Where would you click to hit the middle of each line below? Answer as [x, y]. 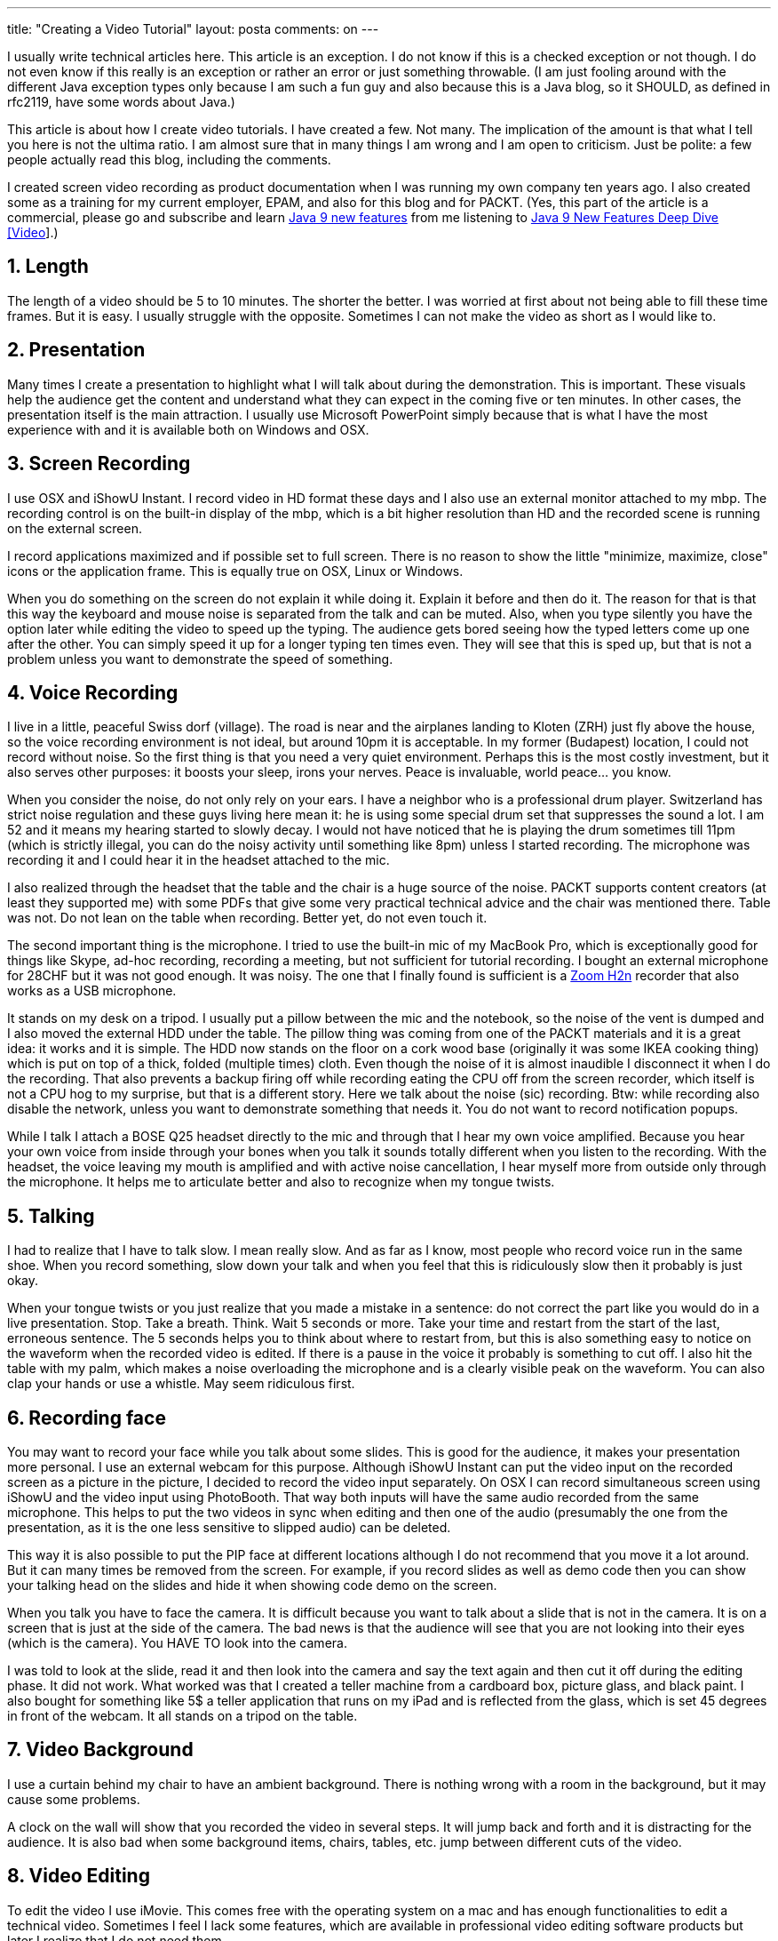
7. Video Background [100, 1750]
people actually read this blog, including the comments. [169, 160]
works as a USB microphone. [92, 991]
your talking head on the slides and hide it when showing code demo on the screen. [252, 1586]
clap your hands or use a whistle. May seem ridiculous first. [181, 1384]
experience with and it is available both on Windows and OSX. [188, 429]
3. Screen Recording [99, 464]
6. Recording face [87, 1418]
